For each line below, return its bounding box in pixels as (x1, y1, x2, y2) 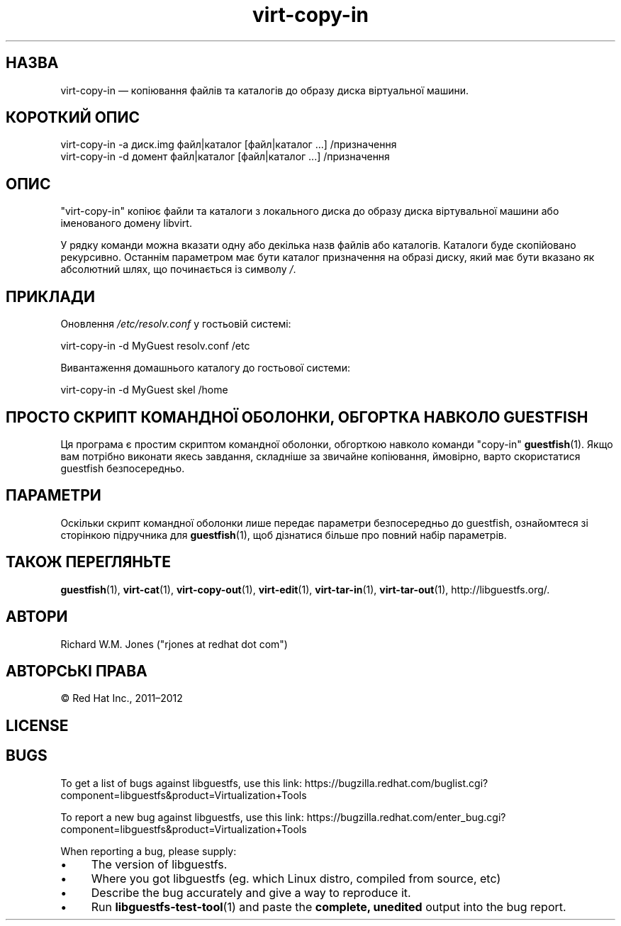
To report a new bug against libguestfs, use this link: (60, 810, 304, 823)
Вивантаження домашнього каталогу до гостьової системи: (60, 362, 350, 374)
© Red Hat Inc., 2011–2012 (60, 692, 183, 705)
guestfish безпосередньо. (60, 462, 185, 474)
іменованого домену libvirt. (60, 217, 192, 230)
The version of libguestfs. (91, 857, 228, 871)
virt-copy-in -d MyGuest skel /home (60, 384, 228, 396)
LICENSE (6, 716, 69, 735)
